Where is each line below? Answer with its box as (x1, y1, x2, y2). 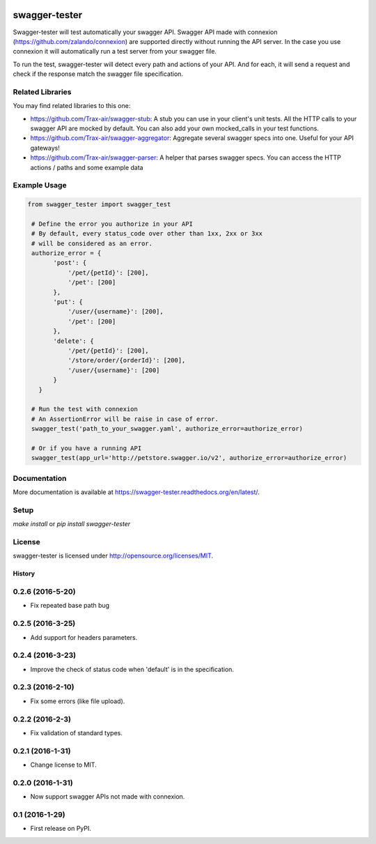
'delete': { (53, 337, 94, 345)
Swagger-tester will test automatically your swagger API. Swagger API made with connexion (13, 28, 278, 36)
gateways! (30, 144, 61, 152)
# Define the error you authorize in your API (31, 220, 193, 228)
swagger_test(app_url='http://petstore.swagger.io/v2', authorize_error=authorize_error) (31, 454, 347, 462)
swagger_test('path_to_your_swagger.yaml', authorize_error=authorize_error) (31, 425, 303, 433)
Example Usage (13, 181, 67, 190)
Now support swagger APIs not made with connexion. (30, 792, 185, 801)
